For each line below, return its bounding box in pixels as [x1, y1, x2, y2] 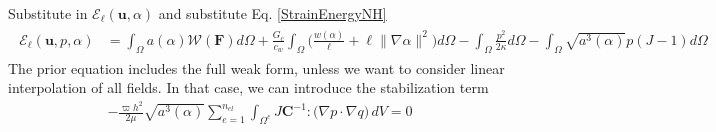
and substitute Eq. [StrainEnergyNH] [158, 3, 387, 23]
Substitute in [8, 3, 88, 23]
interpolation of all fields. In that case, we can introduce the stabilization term [8, 77, 489, 98]
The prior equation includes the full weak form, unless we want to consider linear [8, 57, 505, 78]
